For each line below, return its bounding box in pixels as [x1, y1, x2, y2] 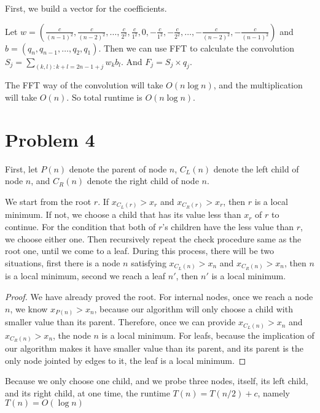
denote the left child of [213, 162, 299, 175]
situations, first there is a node [5, 256, 120, 269]
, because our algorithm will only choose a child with [94, 302, 293, 315]
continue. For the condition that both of [5, 220, 156, 233]
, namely [257, 386, 291, 399]
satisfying [131, 256, 166, 269]
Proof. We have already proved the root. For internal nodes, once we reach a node [5, 290, 313, 303]
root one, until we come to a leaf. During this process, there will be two [5, 244, 275, 257]
